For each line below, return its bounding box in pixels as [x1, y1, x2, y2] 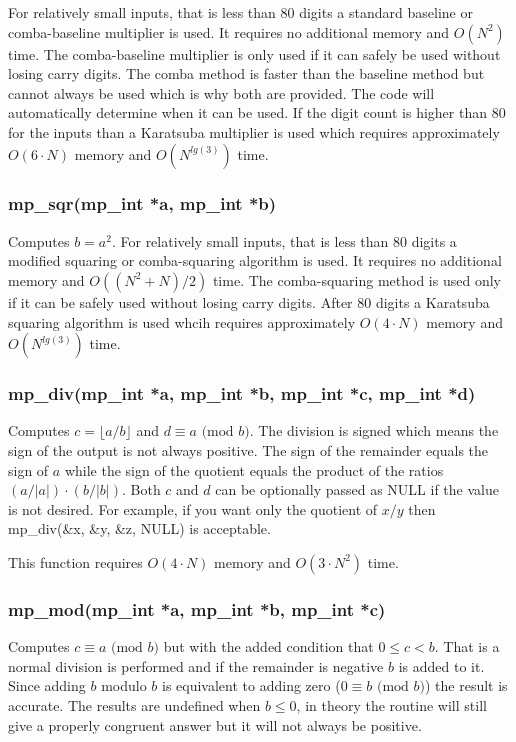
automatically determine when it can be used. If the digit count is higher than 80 [8, 102, 506, 123]
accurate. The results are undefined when [8, 694, 261, 715]
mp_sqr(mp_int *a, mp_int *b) [8, 191, 277, 216]
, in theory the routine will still [296, 694, 487, 715]
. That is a [434, 636, 500, 657]
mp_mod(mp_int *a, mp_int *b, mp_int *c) [8, 596, 386, 621]
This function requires [8, 551, 143, 572]
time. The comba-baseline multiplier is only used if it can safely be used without [8, 43, 501, 64]
